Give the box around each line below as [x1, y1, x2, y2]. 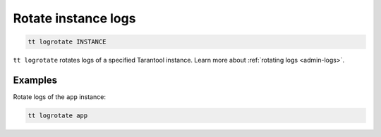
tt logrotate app [28, 112, 88, 119]
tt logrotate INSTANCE [28, 38, 107, 46]
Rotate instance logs [13, 11, 136, 26]
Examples [13, 74, 58, 86]
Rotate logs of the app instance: [13, 93, 106, 101]
